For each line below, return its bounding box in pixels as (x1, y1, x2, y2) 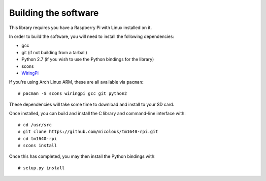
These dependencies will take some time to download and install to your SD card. (9, 101, 174, 108)
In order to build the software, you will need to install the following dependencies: (9, 33, 174, 39)
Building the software (9, 7, 99, 18)
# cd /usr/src (18, 122, 52, 127)
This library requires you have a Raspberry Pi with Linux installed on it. (9, 25, 152, 30)
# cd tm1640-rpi (18, 136, 57, 141)
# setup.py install (18, 165, 65, 171)
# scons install (18, 143, 57, 149)
